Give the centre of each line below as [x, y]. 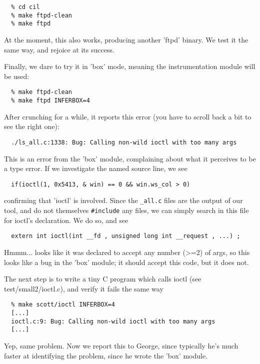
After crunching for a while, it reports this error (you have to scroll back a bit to [128, 116]
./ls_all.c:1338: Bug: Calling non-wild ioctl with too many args [124, 142]
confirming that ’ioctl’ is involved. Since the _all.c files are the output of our [123, 200]
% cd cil [25, 7]
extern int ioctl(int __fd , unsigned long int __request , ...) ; [126, 236]
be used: [17, 76]
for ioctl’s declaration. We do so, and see [66, 220]
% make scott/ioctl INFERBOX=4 [63, 305]
